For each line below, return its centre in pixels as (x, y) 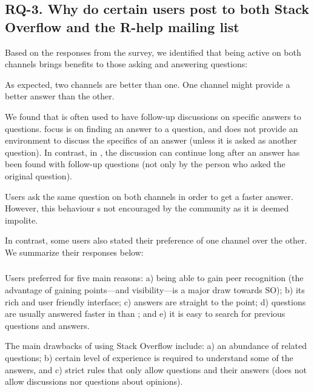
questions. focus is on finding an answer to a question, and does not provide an (152, 128)
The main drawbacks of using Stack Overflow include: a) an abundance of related (156, 346)
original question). (38, 175)
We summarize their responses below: (74, 252)
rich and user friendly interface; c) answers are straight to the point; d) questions (155, 301)
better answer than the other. (60, 96)
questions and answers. (47, 325)
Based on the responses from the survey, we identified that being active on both (153, 52)
